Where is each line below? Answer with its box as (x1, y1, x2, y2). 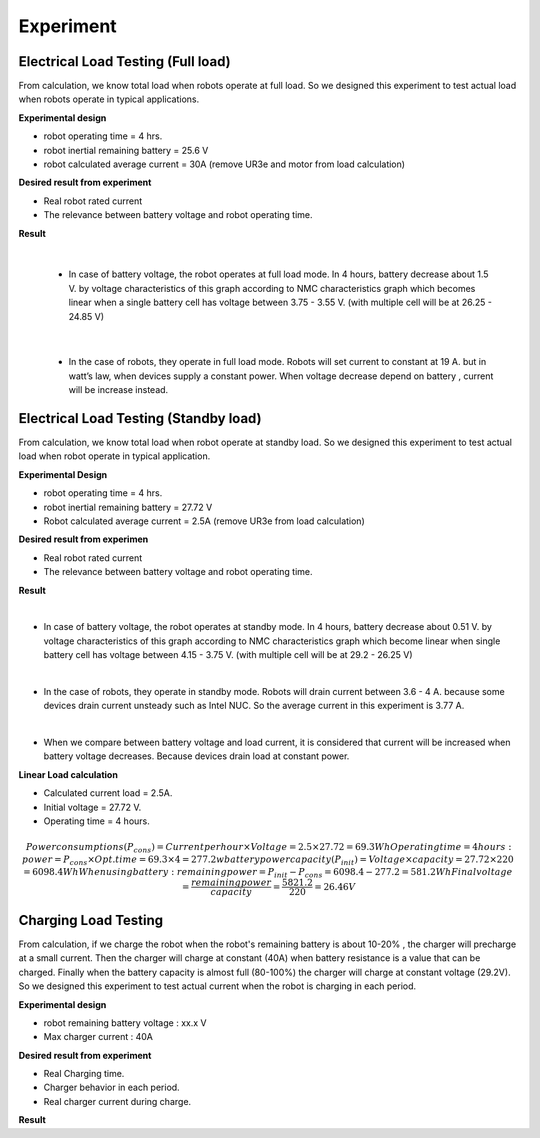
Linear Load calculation (18, 768, 119, 780)
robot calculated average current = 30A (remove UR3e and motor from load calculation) (43, 158, 405, 170)
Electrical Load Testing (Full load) (18, 53, 231, 70)
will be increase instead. (68, 384, 169, 396)
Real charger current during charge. (43, 1095, 192, 1107)
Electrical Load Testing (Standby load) (18, 410, 262, 427)
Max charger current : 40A (43, 1031, 154, 1043)
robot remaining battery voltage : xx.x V (43, 1016, 207, 1029)
